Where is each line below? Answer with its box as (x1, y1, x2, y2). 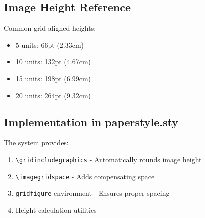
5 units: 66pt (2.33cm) (15, 39, 84, 50)
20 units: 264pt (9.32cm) (15, 90, 91, 100)
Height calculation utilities (15, 204, 97, 215)
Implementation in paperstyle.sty (4, 114, 179, 129)
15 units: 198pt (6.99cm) (15, 73, 91, 83)
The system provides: (4, 137, 69, 148)
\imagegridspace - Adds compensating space (15, 171, 155, 181)
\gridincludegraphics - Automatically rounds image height (15, 154, 202, 164)
